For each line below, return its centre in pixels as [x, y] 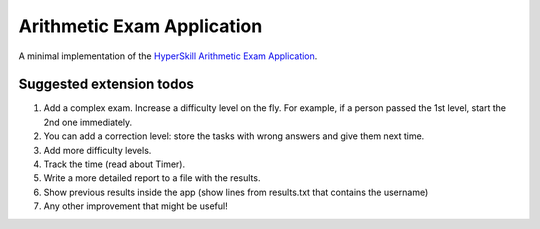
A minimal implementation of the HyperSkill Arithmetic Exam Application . [168, 56]
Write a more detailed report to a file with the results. [152, 178]
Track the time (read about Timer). [114, 164]
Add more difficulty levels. [97, 150]
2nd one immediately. [88, 122]
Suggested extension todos [106, 84]
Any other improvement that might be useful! [136, 206]
